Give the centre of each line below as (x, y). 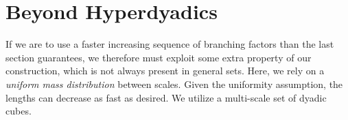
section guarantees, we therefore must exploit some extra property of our (159, 57)
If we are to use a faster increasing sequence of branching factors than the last (170, 44)
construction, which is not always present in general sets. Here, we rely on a (165, 71)
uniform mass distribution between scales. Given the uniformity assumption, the (174, 84)
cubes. (19, 111)
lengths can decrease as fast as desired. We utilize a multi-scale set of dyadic (166, 97)
